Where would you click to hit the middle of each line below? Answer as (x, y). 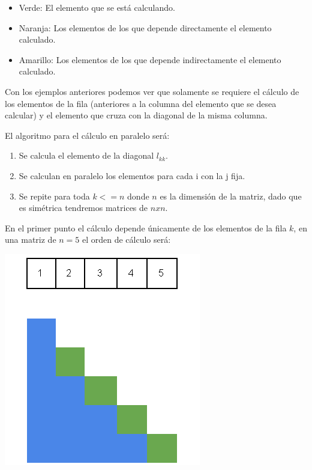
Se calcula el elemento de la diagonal (86, 155)
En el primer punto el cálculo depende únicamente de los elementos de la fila (146, 227)
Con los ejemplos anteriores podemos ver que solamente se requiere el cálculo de (152, 91)
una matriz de (31, 240)
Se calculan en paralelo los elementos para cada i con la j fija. (132, 175)
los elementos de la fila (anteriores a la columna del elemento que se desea (141, 103)
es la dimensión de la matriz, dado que (231, 196)
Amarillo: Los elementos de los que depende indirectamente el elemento (150, 59)
